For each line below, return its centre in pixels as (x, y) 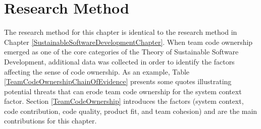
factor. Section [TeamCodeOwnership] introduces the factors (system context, (124, 101)
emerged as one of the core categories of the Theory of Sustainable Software (121, 52)
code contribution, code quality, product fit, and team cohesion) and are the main (131, 111)
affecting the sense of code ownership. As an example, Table (97, 71)
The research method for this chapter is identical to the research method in (121, 32)
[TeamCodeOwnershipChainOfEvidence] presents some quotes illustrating (118, 81)
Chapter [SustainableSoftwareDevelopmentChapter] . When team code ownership (128, 42)
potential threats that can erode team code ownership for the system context (123, 91)
